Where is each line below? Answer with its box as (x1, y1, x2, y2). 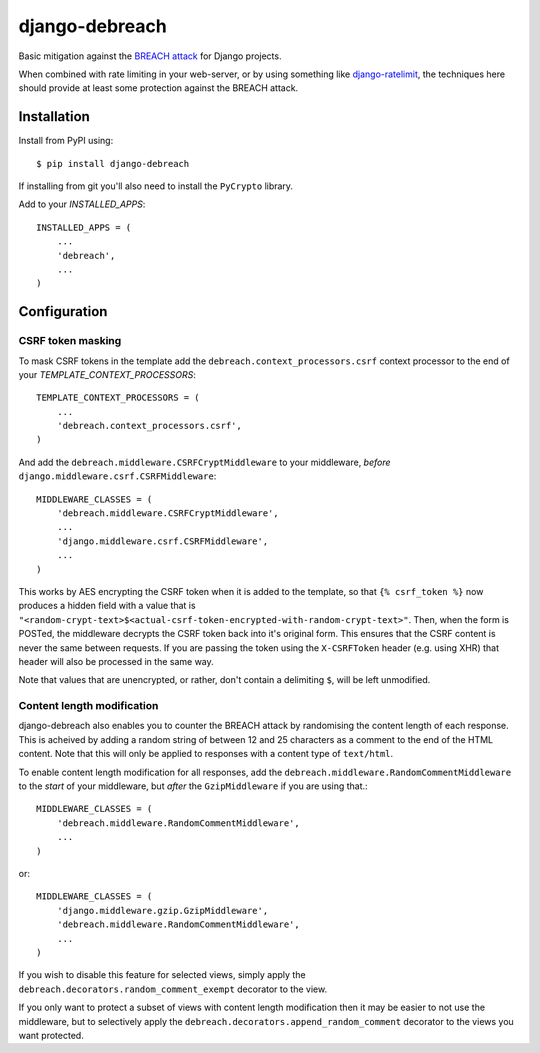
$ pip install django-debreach (36, 158, 190, 169)
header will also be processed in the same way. (18, 655, 214, 667)
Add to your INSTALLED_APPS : (18, 198, 146, 210)
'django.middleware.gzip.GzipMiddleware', (56, 905, 269, 916)
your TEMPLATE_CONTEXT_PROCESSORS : (18, 368, 197, 380)
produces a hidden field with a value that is (18, 600, 196, 612)
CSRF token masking (18, 334, 122, 348)
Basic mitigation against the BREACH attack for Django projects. (18, 50, 282, 62)
